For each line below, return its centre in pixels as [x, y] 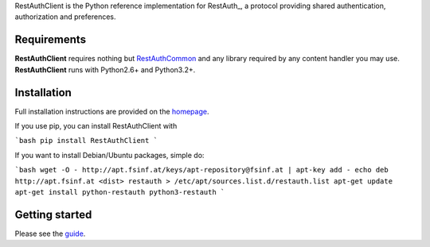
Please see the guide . [50, 233]
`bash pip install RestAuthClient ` [86, 141]
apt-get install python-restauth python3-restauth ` [120, 192]
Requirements [51, 40]
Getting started [53, 214]
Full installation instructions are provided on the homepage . [112, 111]
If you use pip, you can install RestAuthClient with [96, 125]
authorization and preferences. [65, 17]
